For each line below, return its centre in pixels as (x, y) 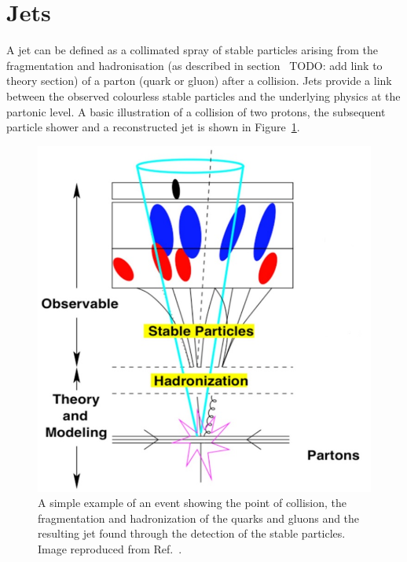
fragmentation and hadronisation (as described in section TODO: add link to (194, 65)
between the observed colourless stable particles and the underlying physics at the (203, 96)
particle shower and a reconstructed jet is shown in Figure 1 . (153, 127)
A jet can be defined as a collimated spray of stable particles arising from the (192, 50)
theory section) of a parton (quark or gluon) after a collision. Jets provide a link (199, 81)
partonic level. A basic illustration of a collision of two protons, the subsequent (196, 111)
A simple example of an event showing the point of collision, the (192, 503)
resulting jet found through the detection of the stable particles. (192, 533)
